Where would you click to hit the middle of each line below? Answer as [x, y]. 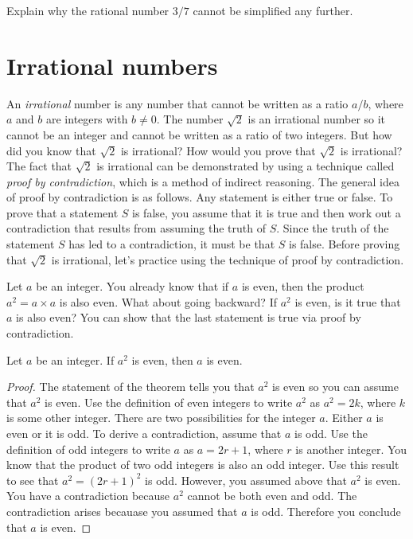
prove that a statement [62, 212]
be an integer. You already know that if [132, 286]
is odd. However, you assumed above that [246, 480]
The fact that [39, 166]
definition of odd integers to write [88, 449]
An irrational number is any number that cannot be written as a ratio [177, 103]
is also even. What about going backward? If [168, 301]
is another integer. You [351, 449]
